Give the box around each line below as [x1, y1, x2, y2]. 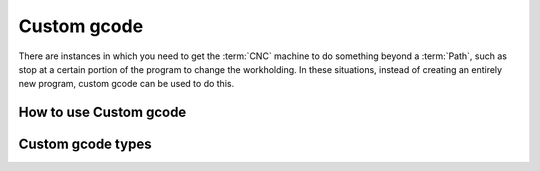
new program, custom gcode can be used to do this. [18, 78, 235, 90]
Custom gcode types [18, 136, 152, 153]
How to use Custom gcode [18, 104, 187, 121]
